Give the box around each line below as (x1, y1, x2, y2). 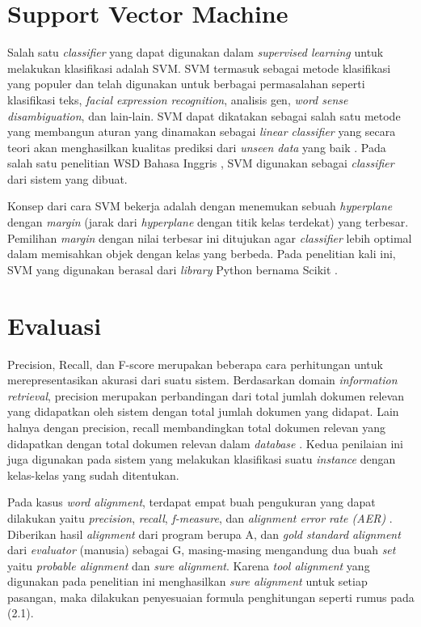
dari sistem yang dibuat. (7, 170, 128, 187)
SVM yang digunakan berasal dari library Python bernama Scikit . (7, 261, 338, 277)
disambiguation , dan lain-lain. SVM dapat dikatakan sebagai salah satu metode (7, 107, 401, 124)
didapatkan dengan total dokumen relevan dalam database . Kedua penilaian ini (7, 434, 403, 451)
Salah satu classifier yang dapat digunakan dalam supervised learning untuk (7, 44, 384, 61)
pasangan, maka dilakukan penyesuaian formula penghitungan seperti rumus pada (7, 588, 415, 605)
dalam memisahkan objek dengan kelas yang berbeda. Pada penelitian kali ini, (7, 245, 396, 262)
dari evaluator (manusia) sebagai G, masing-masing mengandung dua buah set (7, 541, 396, 558)
